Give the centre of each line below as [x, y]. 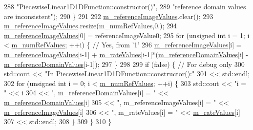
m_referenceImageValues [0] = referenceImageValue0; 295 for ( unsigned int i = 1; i [127, 35]
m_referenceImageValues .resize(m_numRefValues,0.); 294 [91, 26]
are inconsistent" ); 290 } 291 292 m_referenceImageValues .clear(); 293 [109, 16]
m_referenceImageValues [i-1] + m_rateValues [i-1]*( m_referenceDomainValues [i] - [126, 54]
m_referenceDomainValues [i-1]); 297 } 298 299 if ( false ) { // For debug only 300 [124, 64]
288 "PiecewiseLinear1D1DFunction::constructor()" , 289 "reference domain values [125, 6]
